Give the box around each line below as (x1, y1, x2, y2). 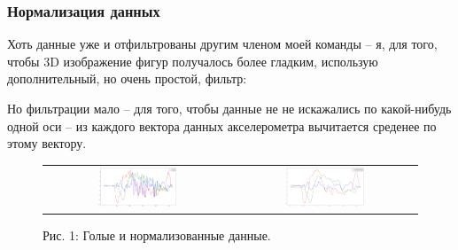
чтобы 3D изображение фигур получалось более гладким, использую (7, 51, 378, 70)
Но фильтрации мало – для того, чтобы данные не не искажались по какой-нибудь (7, 99, 452, 117)
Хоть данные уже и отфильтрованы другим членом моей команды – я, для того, (7, 35, 438, 53)
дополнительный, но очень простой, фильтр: (7, 69, 247, 88)
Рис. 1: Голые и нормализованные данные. (43, 225, 271, 244)
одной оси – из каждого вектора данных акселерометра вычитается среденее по (7, 116, 437, 135)
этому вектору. (7, 134, 87, 152)
